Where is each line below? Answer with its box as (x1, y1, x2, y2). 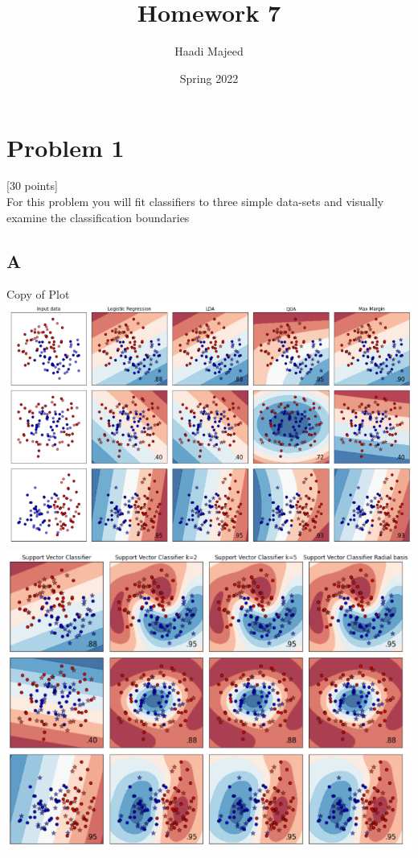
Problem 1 (6, 130, 125, 163)
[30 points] (6, 177, 58, 194)
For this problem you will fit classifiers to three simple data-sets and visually (6, 193, 384, 210)
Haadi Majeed (174, 43, 244, 60)
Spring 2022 (179, 69, 239, 86)
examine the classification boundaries (6, 208, 190, 225)
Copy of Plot (6, 286, 70, 303)
